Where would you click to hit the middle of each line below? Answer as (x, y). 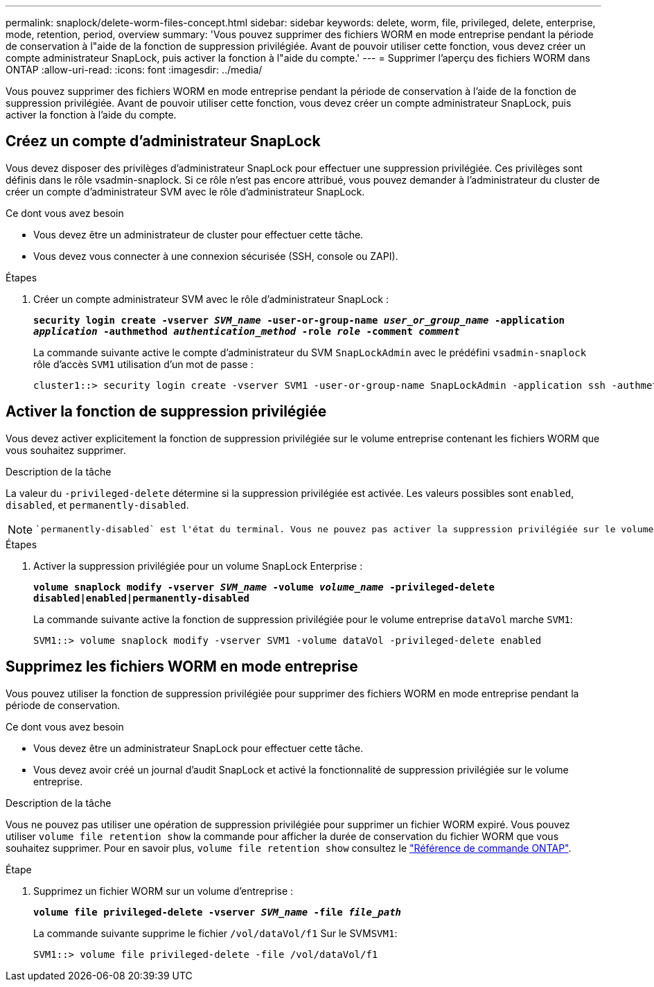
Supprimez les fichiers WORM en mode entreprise (182, 667)
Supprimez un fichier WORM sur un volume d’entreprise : (163, 891)
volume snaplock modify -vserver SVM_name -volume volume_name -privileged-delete (264, 587)
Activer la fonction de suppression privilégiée (166, 412)
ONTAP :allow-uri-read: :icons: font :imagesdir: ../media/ (134, 70)
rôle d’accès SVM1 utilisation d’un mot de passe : (143, 364)
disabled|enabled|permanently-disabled (141, 598)
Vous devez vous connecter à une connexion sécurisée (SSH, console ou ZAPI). (216, 256)
